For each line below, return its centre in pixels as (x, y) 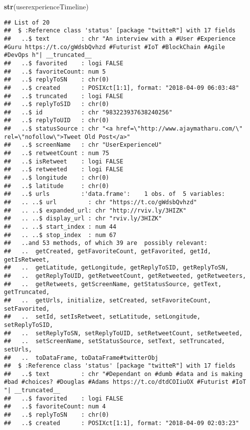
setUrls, (18, 349)
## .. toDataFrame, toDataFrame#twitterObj (81, 358)
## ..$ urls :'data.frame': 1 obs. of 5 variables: (115, 194)
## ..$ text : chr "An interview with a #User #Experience (120, 39)
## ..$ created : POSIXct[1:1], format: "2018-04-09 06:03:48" (122, 88)
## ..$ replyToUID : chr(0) (57, 121)
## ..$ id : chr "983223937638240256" (88, 112)
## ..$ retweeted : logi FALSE (64, 170)
